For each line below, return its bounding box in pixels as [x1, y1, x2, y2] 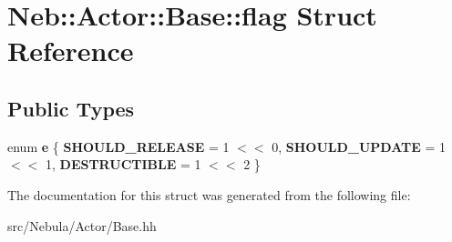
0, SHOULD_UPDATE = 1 [272, 136, 447, 156]
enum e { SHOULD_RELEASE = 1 [7, 136, 230, 156]
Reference [7, 32, 134, 69]
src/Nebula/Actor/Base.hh [7, 216, 157, 235]
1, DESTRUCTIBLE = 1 [45, 155, 201, 174]
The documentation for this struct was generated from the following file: [7, 185, 411, 204]
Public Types [7, 94, 135, 122]
